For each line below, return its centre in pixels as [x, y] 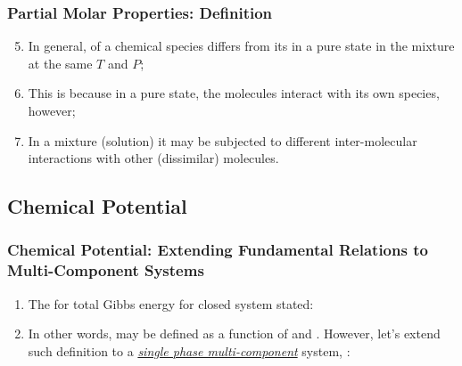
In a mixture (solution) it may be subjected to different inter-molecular [223, 140]
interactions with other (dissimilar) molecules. [153, 158]
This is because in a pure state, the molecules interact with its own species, [234, 93]
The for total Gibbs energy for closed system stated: [171, 303]
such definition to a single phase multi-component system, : [189, 350]
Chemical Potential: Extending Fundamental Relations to [218, 250]
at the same [60, 63]
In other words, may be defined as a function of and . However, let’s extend [234, 333]
